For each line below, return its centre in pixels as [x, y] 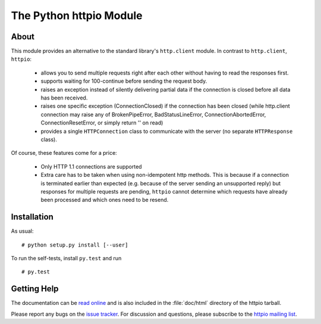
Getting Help [35, 289]
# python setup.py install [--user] [75, 245]
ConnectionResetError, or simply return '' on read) [102, 123]
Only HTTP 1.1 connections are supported [91, 166]
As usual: [22, 231]
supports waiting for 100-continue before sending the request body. [124, 81]
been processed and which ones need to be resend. [105, 200]
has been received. [64, 98]
